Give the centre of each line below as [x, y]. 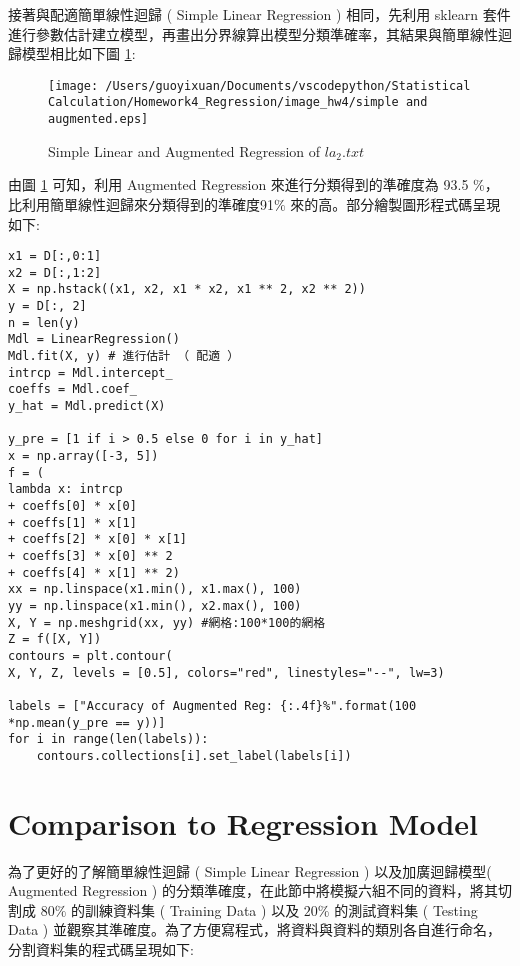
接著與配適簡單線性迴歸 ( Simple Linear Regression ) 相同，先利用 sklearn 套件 [259, 14]
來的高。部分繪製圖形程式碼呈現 [395, 203]
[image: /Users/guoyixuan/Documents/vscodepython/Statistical [259, 85]
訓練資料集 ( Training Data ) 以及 [192, 909]
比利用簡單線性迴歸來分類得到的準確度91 [141, 203]
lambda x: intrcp [65, 489]
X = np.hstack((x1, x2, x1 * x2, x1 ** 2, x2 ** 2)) [187, 289]
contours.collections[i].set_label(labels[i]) [194, 755]
